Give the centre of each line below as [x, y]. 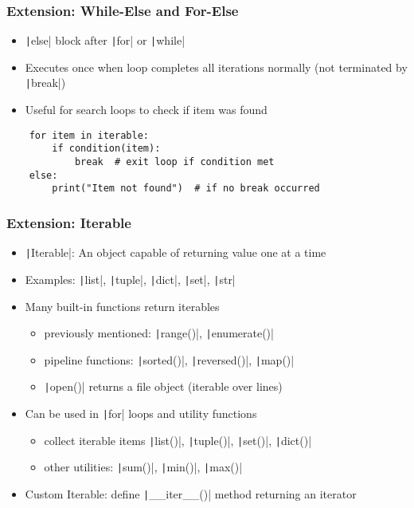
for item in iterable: [89, 135]
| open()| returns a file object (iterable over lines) [163, 386]
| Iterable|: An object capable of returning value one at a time [176, 252]
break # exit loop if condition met [174, 162]
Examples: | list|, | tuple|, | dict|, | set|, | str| [130, 279]
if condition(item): [106, 149]
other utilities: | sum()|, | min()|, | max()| [143, 467]
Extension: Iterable [69, 222]
